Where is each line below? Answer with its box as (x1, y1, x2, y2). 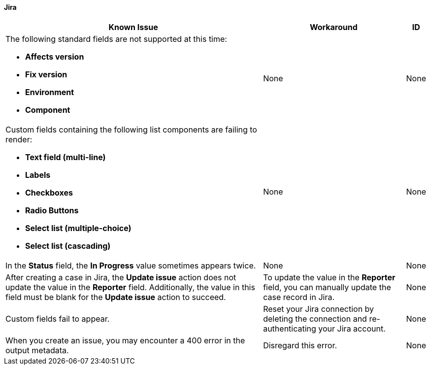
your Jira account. (318, 323, 386, 334)
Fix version (25, 69, 67, 79)
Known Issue (108, 22, 158, 32)
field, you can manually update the (263, 282, 391, 292)
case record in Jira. (263, 292, 335, 302)
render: (5, 134, 33, 144)
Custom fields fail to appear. (5, 313, 110, 324)
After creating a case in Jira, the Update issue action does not (5, 272, 236, 282)
